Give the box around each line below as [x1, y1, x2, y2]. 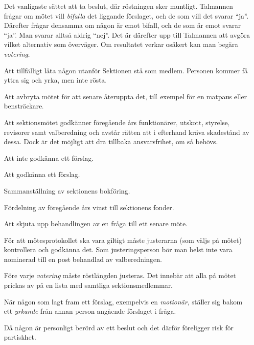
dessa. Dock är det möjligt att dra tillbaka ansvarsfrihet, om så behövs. [4, 136, 218, 147]
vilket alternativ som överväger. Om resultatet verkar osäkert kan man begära [4, 39, 238, 49]
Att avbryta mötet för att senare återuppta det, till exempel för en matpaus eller [4, 91, 247, 101]
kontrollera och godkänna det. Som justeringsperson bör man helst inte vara [4, 244, 232, 255]
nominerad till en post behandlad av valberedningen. [4, 254, 162, 264]
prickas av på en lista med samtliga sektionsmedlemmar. [4, 280, 173, 290]
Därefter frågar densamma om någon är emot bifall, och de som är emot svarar [4, 20, 241, 30]
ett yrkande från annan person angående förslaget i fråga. [4, 306, 176, 316]
